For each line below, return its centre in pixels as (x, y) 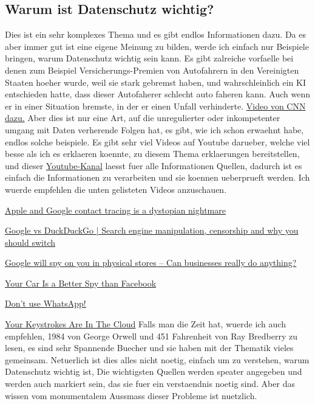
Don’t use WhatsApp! (46, 303)
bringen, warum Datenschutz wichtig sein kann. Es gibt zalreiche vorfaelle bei (149, 58)
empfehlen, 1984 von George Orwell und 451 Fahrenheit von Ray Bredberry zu (151, 336)
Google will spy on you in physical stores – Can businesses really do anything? (151, 263)
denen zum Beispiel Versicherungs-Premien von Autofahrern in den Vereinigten (152, 70)
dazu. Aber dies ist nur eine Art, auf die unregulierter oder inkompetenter (143, 118)
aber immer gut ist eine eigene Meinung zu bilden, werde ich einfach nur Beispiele (157, 46)
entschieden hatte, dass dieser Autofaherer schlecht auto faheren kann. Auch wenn (157, 94)
